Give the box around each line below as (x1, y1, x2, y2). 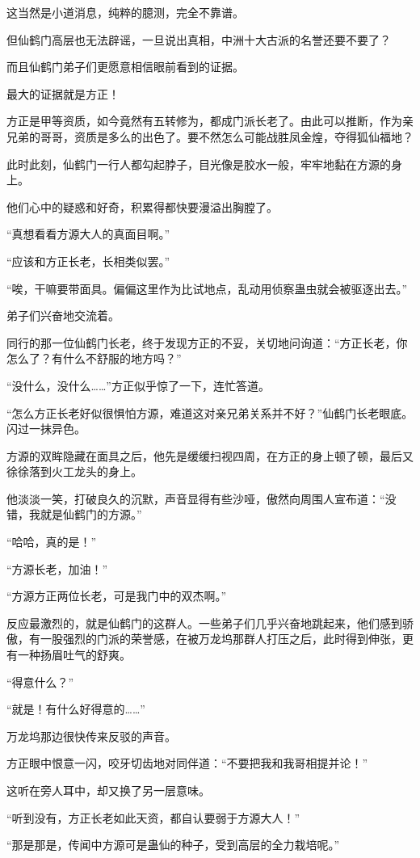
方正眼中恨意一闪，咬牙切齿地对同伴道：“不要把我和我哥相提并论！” (6, 755, 368, 772)
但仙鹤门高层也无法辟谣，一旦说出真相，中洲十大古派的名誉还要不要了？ (6, 31, 391, 48)
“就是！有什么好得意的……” (6, 700, 145, 717)
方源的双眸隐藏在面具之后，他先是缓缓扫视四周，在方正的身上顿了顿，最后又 (6, 447, 414, 464)
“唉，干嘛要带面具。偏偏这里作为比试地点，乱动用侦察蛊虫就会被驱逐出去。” (6, 280, 408, 297)
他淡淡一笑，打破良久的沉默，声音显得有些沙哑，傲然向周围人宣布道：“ (6, 490, 385, 507)
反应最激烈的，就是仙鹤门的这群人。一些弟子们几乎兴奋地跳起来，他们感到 (6, 614, 402, 631)
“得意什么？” (6, 673, 74, 690)
